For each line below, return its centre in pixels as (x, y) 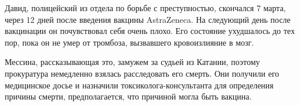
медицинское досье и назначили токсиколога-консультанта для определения (139, 85)
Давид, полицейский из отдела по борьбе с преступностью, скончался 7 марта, (145, 8)
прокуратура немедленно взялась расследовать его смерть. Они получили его (142, 73)
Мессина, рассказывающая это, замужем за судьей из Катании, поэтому (132, 62)
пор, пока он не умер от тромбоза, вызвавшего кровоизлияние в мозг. (129, 42)
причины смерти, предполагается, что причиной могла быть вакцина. (128, 96)
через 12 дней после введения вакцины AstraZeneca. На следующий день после (148, 19)
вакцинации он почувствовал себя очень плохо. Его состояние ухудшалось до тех (150, 31)
